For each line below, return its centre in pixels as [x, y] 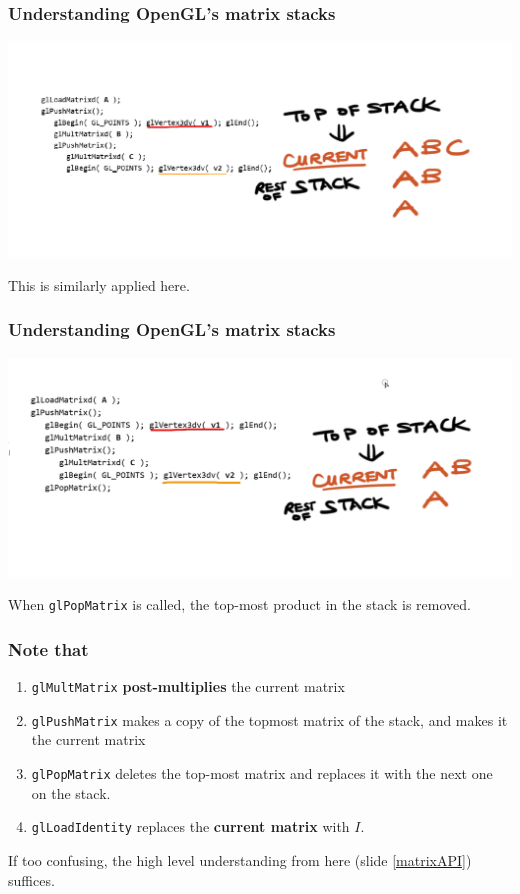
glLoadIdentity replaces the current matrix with [190, 826]
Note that [48, 648]
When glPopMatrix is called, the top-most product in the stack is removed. [239, 604]
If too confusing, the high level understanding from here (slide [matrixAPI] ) [240, 859]
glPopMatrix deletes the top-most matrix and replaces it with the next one [262, 773]
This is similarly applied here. [99, 284]
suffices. [31, 879]
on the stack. [71, 792]
